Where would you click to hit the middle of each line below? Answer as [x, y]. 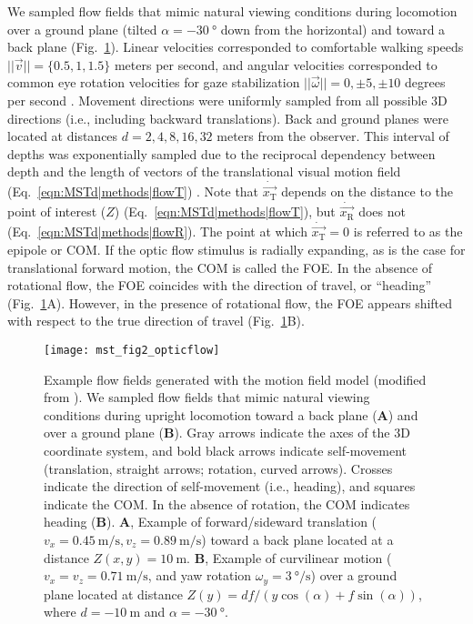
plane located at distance [113, 594]
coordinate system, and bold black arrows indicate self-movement [226, 451]
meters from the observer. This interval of [333, 136]
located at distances [63, 136]
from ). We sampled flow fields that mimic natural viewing [207, 397]
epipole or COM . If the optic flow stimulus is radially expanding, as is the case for [236, 250]
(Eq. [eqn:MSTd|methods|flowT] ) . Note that [133, 191]
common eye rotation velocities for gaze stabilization [154, 82]
